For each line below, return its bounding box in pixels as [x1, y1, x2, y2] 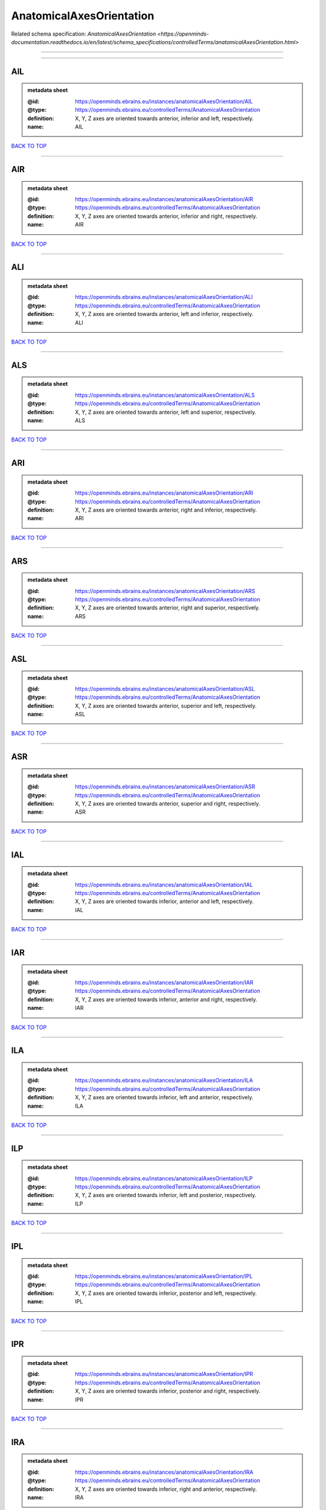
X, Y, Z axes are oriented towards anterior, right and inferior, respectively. [75, 506, 257, 513]
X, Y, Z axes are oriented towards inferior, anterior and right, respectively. [75, 995, 258, 1003]
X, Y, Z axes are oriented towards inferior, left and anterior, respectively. [75, 1094, 254, 1101]
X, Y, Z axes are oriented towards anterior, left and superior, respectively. [75, 408, 257, 416]
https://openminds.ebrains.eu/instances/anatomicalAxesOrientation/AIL [75, 97, 253, 105]
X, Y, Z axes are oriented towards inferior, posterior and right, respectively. [75, 1387, 261, 1395]
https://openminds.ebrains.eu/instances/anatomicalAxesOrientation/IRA [75, 1468, 254, 1476]
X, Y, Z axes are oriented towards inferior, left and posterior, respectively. [75, 1192, 257, 1199]
